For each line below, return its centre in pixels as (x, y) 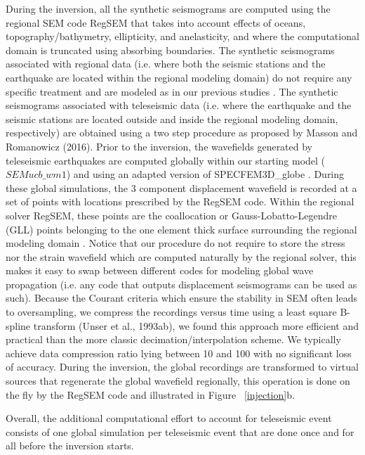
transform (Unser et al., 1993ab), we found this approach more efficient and (196, 325)
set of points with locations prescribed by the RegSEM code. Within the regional (180, 201)
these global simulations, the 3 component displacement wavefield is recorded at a (181, 187)
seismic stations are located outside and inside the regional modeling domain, (172, 118)
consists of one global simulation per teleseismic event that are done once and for (180, 431)
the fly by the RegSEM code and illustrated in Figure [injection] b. (150, 394)
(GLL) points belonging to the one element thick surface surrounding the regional (181, 229)
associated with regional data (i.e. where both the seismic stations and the (166, 64)
